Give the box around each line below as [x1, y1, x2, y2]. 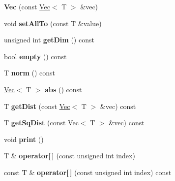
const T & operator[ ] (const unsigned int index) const [4, 167, 172, 177]
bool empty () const [4, 51, 67, 61]
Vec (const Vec [4, 1, 50, 11]
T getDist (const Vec [4, 101, 70, 111]
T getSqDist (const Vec [4, 117, 79, 128]
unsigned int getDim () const [4, 35, 94, 45]
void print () [4, 134, 44, 144]
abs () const [45, 84, 82, 94]
